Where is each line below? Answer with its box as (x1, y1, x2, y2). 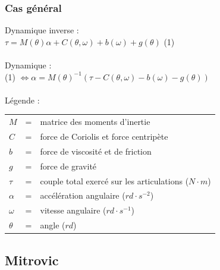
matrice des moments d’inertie (40, 115, 150, 128)
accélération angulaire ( (40, 189, 125, 202)
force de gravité (40, 159, 97, 172)
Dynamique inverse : (5, 24, 79, 36)
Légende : (5, 93, 40, 106)
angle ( (40, 219, 65, 231)
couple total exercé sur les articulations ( (40, 174, 189, 187)
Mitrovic (5, 250, 59, 269)
